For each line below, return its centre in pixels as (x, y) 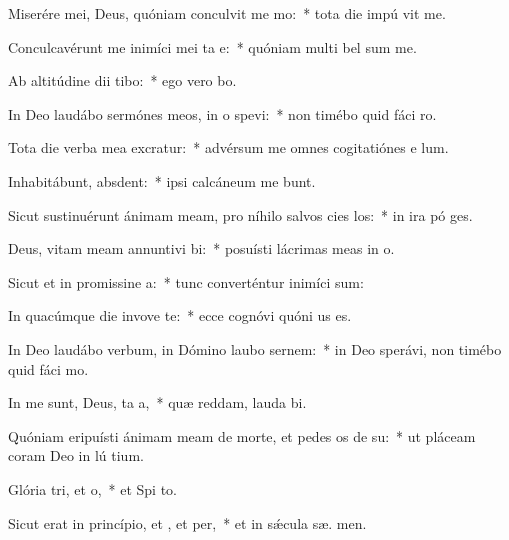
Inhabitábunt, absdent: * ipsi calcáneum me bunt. (162, 180)
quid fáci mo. (48, 368)
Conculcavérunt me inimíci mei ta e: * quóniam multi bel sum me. (212, 46)
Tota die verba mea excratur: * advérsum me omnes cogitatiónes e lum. (228, 147)
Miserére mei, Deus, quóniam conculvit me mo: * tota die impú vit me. (227, 13)
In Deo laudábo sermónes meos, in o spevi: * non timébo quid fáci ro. (222, 113)
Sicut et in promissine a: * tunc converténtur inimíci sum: (186, 281)
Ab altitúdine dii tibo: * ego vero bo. (122, 80)
